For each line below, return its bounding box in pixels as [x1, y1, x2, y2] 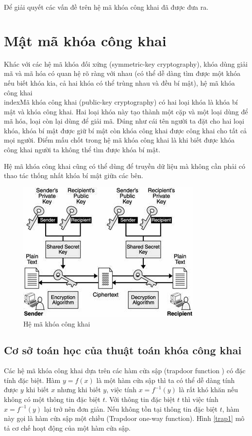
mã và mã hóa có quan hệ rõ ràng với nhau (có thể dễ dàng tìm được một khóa [4, 68, 240, 78]
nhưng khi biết [57, 384, 101, 395]
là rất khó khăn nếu [179, 384, 238, 395]
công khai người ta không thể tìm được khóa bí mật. [4, 145, 161, 155]
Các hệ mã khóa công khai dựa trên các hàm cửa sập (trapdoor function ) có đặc [4, 365, 246, 376]
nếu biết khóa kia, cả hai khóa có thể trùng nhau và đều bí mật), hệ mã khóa [4, 77, 235, 88]
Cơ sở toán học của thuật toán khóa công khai [4, 343, 242, 358]
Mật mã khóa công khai [4, 30, 167, 50]
